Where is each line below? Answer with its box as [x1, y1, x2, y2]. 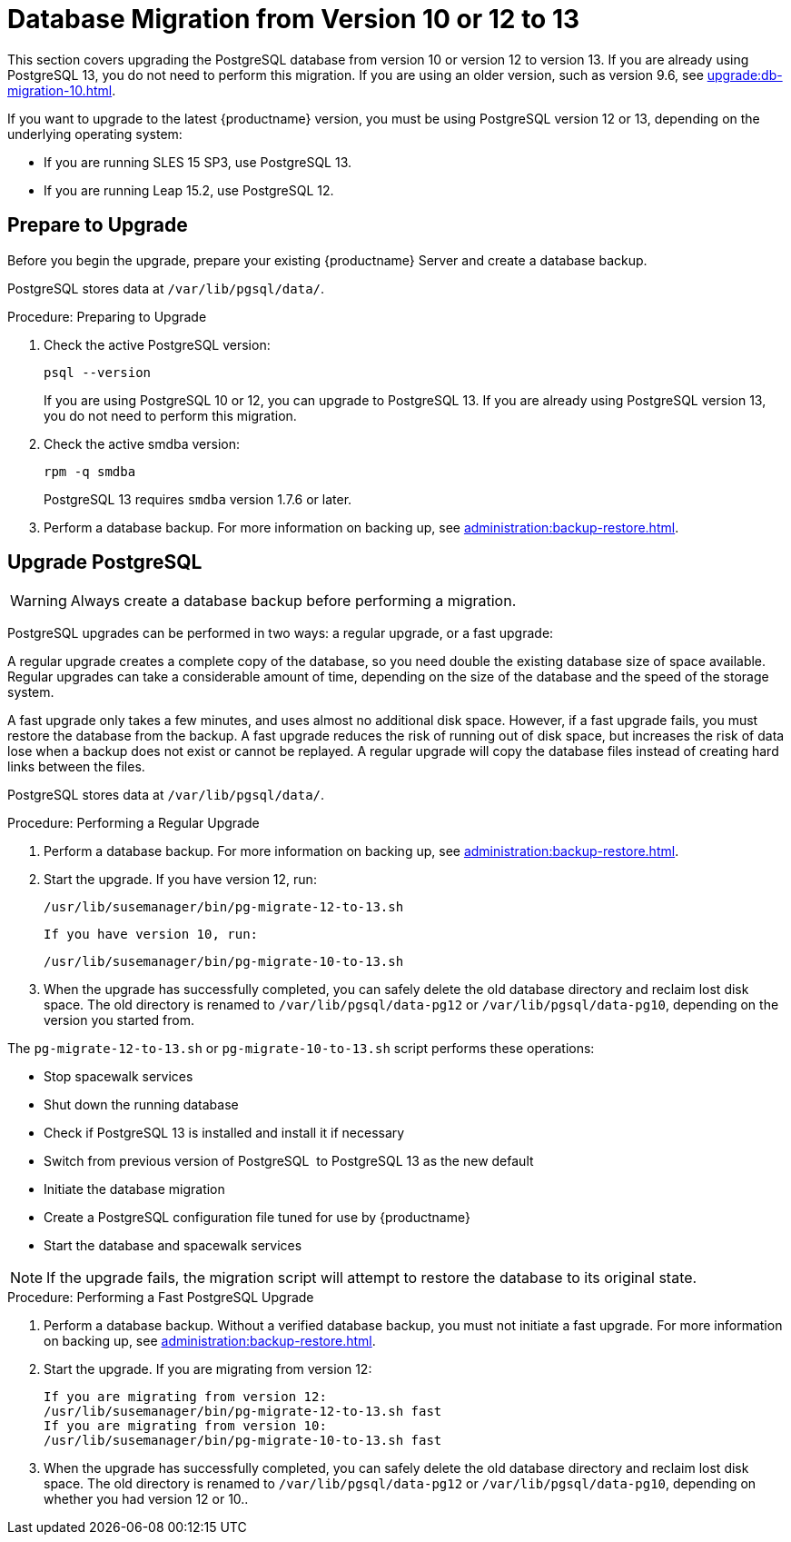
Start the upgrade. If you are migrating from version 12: [44, 1361, 372, 1378]
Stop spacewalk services [44, 1069, 193, 1085]
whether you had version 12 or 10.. [44, 1491, 249, 1507]
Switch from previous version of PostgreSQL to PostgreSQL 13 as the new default [44, 1153, 534, 1169]
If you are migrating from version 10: [44, 1418, 327, 1434]
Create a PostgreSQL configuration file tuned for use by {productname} [44, 1209, 470, 1226]
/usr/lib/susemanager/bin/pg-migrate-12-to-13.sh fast [44, 1404, 442, 1419]
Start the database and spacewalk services [44, 1238, 302, 1254]
